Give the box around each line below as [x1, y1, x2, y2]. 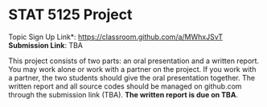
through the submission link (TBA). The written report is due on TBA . [8, 89, 239, 99]
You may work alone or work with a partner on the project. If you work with [8, 64, 257, 73]
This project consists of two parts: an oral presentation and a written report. [8, 56, 260, 65]
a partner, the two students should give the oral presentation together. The [8, 73, 256, 82]
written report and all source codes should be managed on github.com [8, 81, 243, 91]
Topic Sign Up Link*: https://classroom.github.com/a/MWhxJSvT [8, 32, 224, 42]
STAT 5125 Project [8, 6, 133, 24]
